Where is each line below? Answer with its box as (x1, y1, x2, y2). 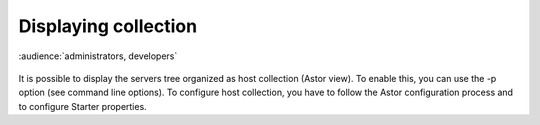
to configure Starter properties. (18, 100, 147, 112)
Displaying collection (18, 15, 198, 37)
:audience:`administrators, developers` (18, 50, 178, 62)
